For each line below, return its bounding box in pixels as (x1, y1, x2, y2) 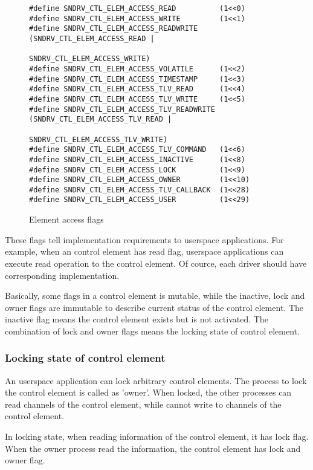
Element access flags (29, 213, 104, 226)
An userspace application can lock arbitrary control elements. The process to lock (5, 374, 307, 387)
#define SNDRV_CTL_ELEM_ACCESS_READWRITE (29, 24, 198, 33)
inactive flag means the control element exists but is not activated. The (5, 313, 268, 325)
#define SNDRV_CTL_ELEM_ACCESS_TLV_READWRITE (29, 105, 215, 114)
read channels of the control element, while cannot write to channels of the (5, 397, 282, 410)
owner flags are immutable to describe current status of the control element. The (5, 301, 303, 313)
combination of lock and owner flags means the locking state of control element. (5, 324, 300, 337)
